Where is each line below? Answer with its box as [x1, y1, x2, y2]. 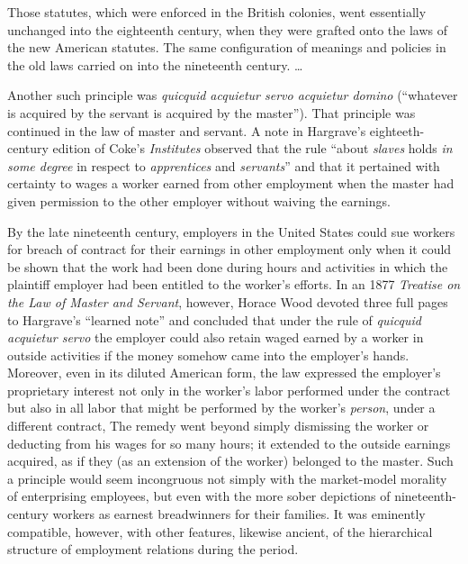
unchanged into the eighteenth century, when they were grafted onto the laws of [7, 20, 448, 39]
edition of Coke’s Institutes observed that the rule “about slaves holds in [52, 139, 453, 158]
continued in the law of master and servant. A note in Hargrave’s [7, 121, 366, 140]
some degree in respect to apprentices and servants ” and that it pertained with [7, 156, 440, 175]
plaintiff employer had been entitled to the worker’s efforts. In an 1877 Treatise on [7, 275, 461, 294]
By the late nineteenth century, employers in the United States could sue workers [7, 222, 455, 241]
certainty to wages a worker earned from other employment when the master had [7, 174, 454, 193]
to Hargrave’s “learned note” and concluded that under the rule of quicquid [7, 310, 421, 329]
